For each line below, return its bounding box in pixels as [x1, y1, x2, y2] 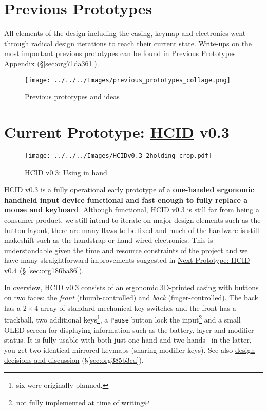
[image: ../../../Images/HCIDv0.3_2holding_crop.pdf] [25, 152, 213, 159]
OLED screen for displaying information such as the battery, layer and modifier [4, 324, 254, 335]
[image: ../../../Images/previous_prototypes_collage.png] [25, 76, 231, 84]
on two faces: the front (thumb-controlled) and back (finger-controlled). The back [4, 292, 258, 303]
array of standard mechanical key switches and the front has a [40, 302, 236, 313]
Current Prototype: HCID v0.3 [4, 121, 230, 142]
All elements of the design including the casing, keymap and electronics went [4, 28, 246, 39]
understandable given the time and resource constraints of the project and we [4, 244, 248, 255]
